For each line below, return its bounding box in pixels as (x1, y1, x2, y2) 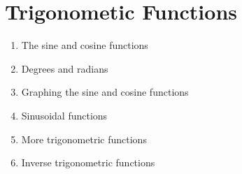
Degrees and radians (21, 61, 108, 75)
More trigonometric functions (21, 131, 147, 146)
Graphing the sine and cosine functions (21, 85, 189, 99)
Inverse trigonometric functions (21, 155, 155, 170)
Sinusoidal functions (21, 108, 108, 122)
